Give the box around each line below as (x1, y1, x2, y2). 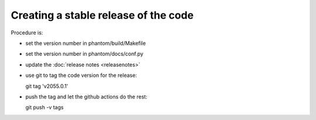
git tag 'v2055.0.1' (25, 82, 68, 90)
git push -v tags (25, 104, 64, 111)
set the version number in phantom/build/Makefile (25, 40, 146, 47)
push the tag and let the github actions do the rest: (25, 93, 147, 100)
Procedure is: (11, 29, 43, 36)
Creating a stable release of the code (11, 9, 194, 22)
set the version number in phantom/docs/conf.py (25, 50, 143, 58)
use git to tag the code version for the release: (25, 72, 138, 79)
